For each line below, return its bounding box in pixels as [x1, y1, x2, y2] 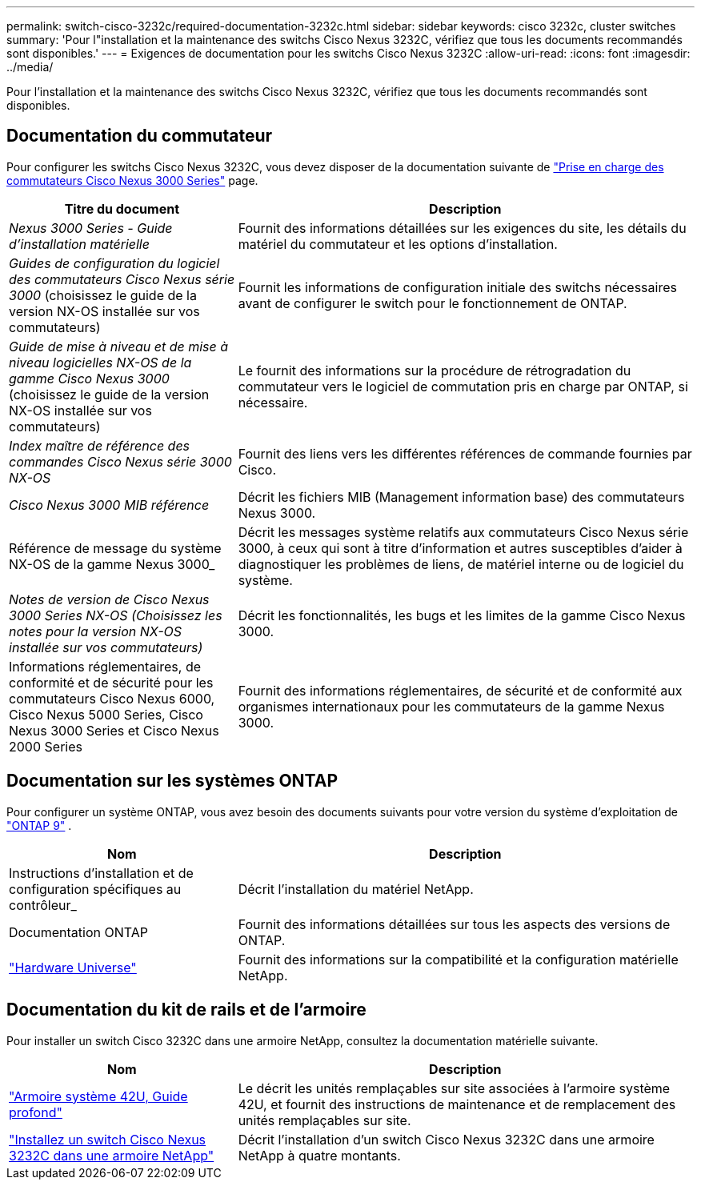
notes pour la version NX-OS [9, 623, 182, 639]
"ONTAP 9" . [6, 818, 72, 832]
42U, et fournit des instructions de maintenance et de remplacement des [238, 1096, 676, 1112]
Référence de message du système [9, 539, 222, 556]
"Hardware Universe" [9, 959, 137, 976]
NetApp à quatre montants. [238, 1147, 401, 1164]
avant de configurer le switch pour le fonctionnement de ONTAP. [238, 294, 627, 311]
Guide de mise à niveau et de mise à [9, 338, 229, 355]
